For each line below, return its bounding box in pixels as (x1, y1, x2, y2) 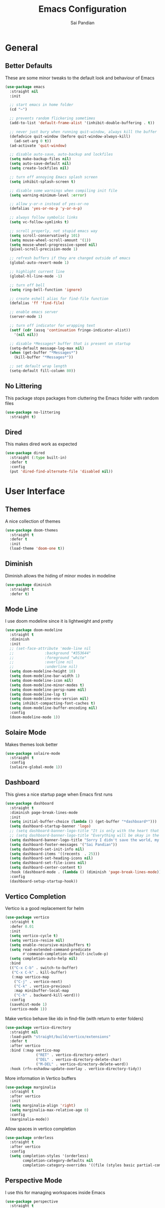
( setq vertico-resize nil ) (9, 938, 65, 943)
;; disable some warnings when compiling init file (9, 188, 118, 193)
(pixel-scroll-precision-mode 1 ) (9, 247, 78, 252)
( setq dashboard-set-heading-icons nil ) (9, 856, 93, 861)
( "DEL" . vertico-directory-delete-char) (36, 1057, 122, 1062)
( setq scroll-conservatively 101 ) (9, 233, 80, 238)
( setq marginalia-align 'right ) (9, 1103, 76, 1108)
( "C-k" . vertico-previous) (14, 984, 71, 989)
